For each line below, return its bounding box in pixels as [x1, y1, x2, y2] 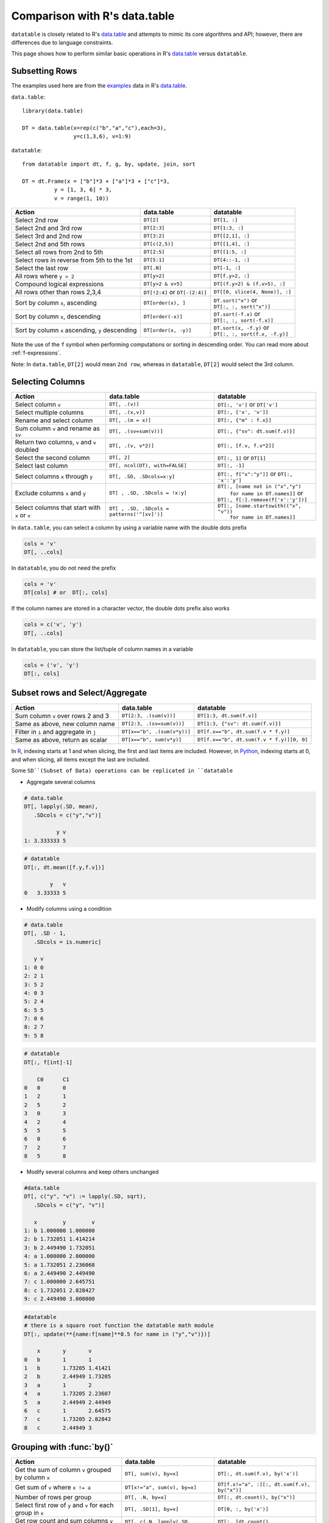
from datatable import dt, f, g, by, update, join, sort [22, 160, 196, 168]
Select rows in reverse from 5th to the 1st [15, 256, 133, 264]
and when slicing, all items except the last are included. [11, 755, 150, 763]
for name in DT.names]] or [229, 489, 304, 497]
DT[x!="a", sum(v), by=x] [125, 1484, 197, 1491]
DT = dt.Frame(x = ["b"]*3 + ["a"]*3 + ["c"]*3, [22, 177, 170, 185]
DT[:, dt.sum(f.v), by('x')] [217, 1470, 299, 1477]
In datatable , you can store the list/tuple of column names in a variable [11, 645, 194, 652]
